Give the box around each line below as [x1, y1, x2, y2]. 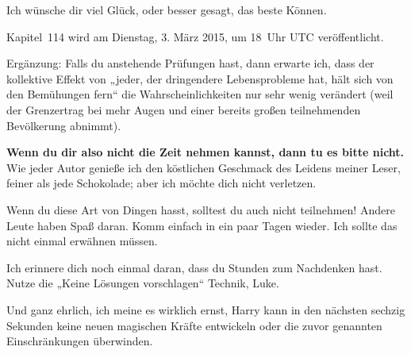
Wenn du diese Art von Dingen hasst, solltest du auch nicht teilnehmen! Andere [6, 201, 395, 217]
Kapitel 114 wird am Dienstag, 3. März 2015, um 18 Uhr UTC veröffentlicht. [6, 28, 384, 44]
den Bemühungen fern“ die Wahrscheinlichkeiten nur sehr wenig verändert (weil [6, 86, 394, 102]
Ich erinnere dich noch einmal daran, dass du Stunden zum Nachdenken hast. [6, 259, 382, 275]
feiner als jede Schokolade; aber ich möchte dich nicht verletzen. [6, 175, 317, 191]
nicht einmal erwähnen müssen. [6, 233, 158, 249]
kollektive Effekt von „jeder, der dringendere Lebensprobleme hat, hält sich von [6, 70, 394, 87]
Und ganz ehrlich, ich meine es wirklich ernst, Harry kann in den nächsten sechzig [6, 301, 405, 317]
